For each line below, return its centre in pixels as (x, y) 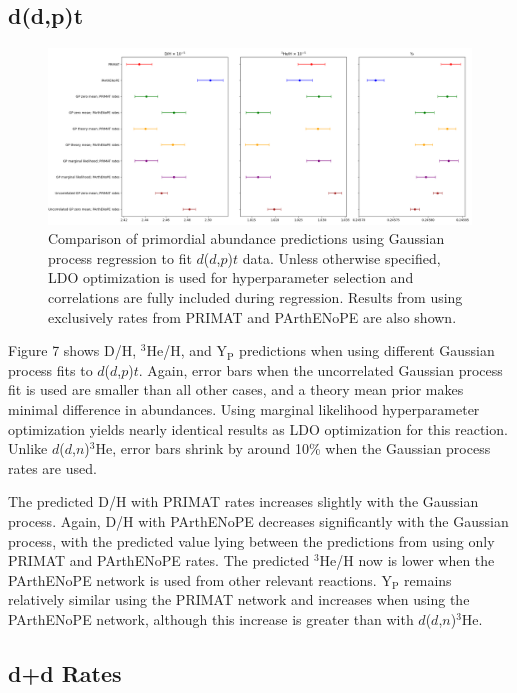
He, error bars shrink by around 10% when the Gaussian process (293, 448)
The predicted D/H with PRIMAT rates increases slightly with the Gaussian (243, 501)
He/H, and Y (186, 350)
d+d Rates (65, 672)
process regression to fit (120, 257)
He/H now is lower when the (407, 560)
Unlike (28, 448)
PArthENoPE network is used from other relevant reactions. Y (200, 579)
